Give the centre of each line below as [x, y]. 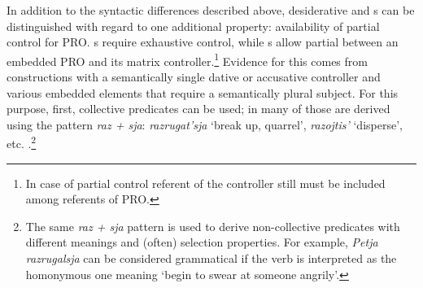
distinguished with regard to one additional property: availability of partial [193, 26]
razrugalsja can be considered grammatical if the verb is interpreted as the [211, 258]
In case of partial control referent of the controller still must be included [205, 183]
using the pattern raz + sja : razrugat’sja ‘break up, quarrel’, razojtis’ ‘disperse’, [205, 124]
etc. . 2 [22, 142]
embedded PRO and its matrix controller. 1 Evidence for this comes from [187, 59]
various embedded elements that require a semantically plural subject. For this [203, 92]
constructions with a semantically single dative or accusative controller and [194, 77]
